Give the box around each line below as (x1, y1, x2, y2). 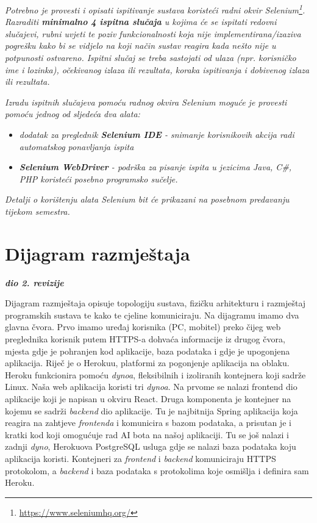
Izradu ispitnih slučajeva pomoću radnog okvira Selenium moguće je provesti (5, 95, 287, 108)
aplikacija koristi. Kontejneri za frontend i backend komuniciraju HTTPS (5, 452, 276, 464)
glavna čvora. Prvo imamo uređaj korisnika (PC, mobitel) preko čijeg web (5, 320, 281, 333)
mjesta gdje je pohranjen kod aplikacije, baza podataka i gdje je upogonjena (5, 344, 290, 357)
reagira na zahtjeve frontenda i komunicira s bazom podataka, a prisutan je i (5, 416, 291, 429)
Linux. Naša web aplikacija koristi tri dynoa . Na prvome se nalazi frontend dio (5, 380, 297, 393)
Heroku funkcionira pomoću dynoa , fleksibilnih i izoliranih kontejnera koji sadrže (5, 368, 306, 381)
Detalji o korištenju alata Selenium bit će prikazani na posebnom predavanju (5, 193, 290, 206)
